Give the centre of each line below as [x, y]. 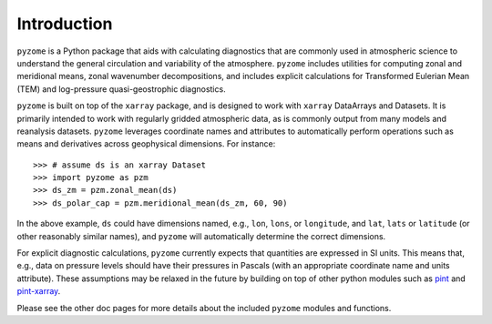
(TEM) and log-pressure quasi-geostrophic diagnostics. [122, 89]
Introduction [65, 24]
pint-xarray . [39, 291]
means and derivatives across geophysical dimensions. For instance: [146, 144]
